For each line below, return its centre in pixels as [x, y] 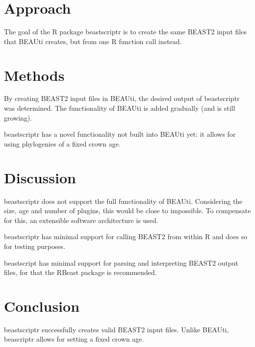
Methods [34, 75]
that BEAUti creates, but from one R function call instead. [93, 41]
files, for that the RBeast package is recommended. [80, 272]
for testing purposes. [35, 246]
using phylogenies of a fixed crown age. [62, 143]
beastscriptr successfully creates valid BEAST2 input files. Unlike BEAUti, [116, 329]
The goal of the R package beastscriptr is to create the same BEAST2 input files [125, 32]
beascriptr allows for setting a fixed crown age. [74, 339]
